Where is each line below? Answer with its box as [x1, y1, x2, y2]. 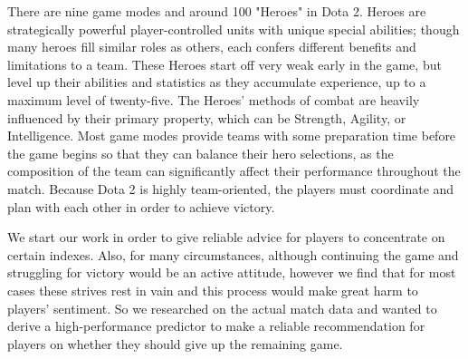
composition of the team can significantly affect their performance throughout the [7, 161, 461, 180]
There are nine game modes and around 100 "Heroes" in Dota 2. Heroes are [7, 2, 426, 20]
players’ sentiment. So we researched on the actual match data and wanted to [7, 298, 437, 317]
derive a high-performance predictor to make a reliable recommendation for [7, 316, 425, 335]
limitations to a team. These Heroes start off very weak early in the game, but [7, 54, 442, 73]
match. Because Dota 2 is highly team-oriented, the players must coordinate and [7, 179, 454, 198]
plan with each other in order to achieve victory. [7, 197, 275, 216]
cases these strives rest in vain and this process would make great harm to [7, 280, 418, 299]
